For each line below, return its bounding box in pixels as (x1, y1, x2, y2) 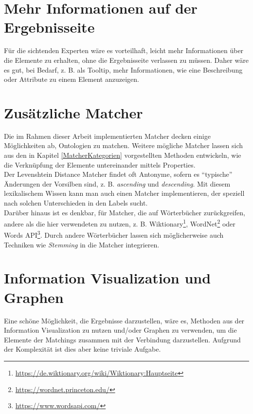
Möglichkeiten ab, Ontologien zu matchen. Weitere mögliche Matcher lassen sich (4, 140, 243, 151)
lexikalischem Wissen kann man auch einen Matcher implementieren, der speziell (4, 188, 245, 198)
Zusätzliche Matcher (4, 102, 143, 122)
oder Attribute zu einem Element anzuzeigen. (4, 74, 139, 84)
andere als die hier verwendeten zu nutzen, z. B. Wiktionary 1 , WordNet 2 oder (4, 217, 235, 228)
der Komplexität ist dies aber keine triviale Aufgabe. (4, 344, 161, 354)
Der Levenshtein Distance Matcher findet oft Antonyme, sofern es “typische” (4, 169, 233, 179)
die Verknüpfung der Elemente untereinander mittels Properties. (4, 159, 196, 169)
